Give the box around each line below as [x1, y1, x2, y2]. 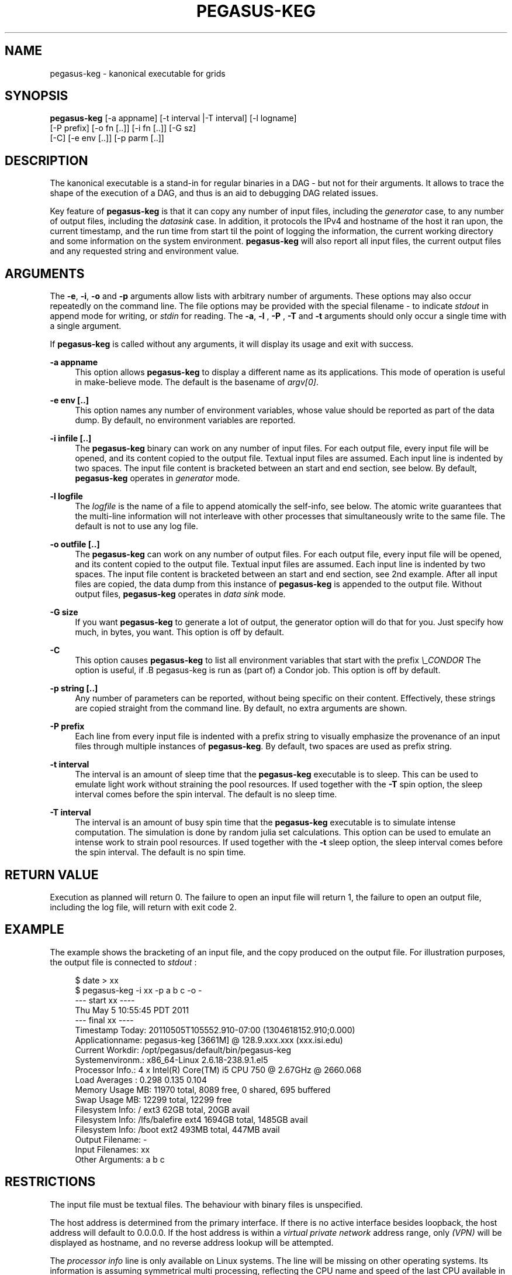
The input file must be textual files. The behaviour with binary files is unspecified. [50, 1199, 363, 1209]
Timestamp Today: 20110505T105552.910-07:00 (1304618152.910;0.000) [75, 1024, 355, 1035]
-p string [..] [50, 683, 98, 694]
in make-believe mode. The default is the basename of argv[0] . [75, 377, 319, 388]
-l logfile [50, 491, 83, 502]
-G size [50, 607, 78, 618]
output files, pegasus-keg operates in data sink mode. [75, 589, 286, 599]
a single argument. [50, 321, 122, 331]
